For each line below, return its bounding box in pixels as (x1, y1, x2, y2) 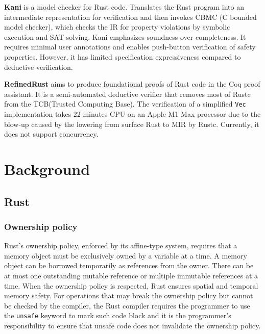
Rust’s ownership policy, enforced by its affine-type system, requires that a (4, 240, 237, 251)
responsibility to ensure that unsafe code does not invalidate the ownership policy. (4, 320, 261, 330)
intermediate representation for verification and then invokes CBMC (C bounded (4, 11, 257, 22)
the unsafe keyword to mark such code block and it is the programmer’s (4, 310, 231, 321)
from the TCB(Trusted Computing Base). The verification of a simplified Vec (4, 98, 246, 109)
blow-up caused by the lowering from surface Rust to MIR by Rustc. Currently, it (4, 118, 259, 129)
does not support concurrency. (4, 129, 99, 139)
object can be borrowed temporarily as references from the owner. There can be (4, 260, 254, 271)
